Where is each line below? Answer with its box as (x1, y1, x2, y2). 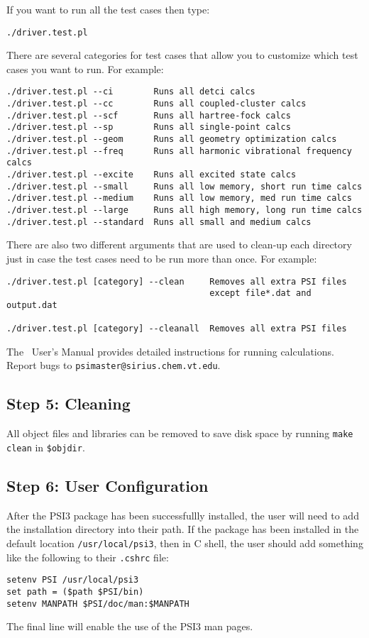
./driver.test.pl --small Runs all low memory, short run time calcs (6, 181, 363, 192)
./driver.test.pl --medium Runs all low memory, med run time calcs (6, 193, 352, 204)
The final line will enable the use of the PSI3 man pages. (6, 619, 253, 634)
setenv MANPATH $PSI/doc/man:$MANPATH (6, 598, 189, 609)
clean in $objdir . (6, 439, 85, 454)
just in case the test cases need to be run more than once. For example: (6, 251, 317, 265)
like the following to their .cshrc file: (6, 549, 169, 564)
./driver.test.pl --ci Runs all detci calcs (6, 87, 255, 97)
